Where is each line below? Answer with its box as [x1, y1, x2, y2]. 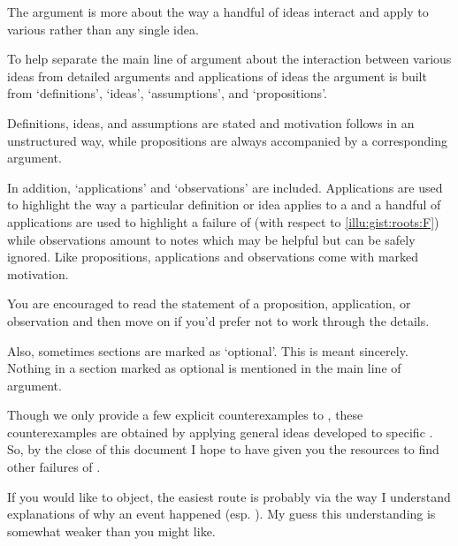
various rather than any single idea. [7, 19, 199, 38]
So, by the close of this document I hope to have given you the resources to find [7, 440, 439, 459]
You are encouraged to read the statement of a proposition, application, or [7, 294, 411, 313]
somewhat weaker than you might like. [7, 521, 216, 540]
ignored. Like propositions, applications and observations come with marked [7, 247, 419, 266]
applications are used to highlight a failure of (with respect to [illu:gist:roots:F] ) [7, 212, 439, 231]
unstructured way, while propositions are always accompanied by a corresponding [7, 131, 448, 149]
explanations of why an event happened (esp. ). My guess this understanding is [7, 504, 436, 523]
